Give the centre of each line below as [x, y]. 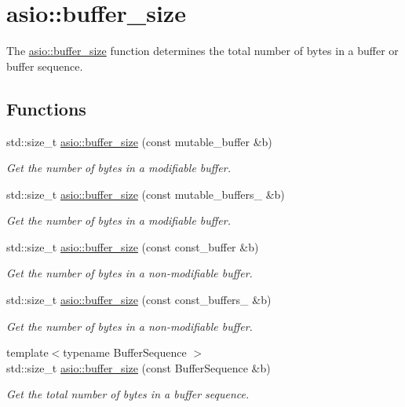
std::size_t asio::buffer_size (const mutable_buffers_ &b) [146, 194]
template [27, 352]
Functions [46, 108]
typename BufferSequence [125, 352]
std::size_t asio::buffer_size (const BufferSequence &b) [139, 367]
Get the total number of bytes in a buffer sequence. [128, 394]
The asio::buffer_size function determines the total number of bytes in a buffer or [202, 51]
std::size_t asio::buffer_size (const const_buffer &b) [133, 246]
